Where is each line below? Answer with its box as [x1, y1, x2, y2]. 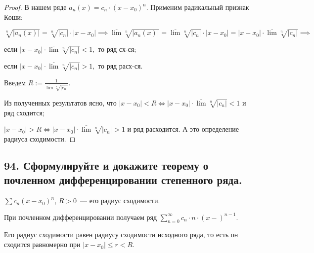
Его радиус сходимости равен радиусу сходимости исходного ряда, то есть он [4, 229, 238, 240]
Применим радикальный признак [150, 2, 249, 12]
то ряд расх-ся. [98, 60, 143, 71]
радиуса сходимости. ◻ [4, 133, 76, 144]
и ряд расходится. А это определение [127, 124, 239, 134]
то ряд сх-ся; [98, 44, 136, 54]
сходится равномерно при [4, 239, 81, 250]
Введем [4, 77, 26, 87]
